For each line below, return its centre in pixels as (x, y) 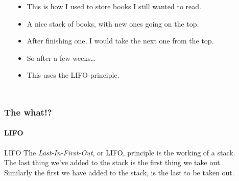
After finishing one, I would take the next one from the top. (120, 41)
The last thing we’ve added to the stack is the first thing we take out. (113, 162)
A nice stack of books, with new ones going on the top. (113, 23)
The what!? (28, 112)
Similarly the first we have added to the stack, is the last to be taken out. (119, 172)
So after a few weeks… (61, 58)
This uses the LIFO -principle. (73, 75)
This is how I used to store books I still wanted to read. (114, 6)
